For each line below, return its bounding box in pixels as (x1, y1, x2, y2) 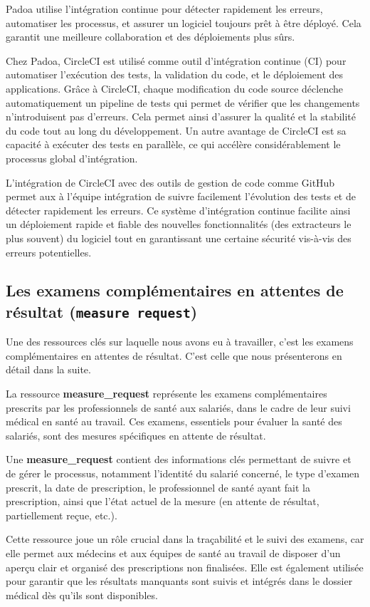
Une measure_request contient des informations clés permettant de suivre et (6, 452, 351, 467)
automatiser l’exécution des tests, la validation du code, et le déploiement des (6, 67, 344, 82)
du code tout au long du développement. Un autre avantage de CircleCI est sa (6, 123, 347, 138)
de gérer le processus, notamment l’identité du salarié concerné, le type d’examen (6, 466, 360, 481)
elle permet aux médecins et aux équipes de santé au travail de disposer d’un (6, 545, 341, 560)
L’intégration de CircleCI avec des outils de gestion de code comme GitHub (6, 175, 335, 190)
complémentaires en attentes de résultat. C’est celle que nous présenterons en (6, 348, 342, 363)
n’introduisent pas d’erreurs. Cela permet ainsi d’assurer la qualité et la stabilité (6, 109, 356, 124)
